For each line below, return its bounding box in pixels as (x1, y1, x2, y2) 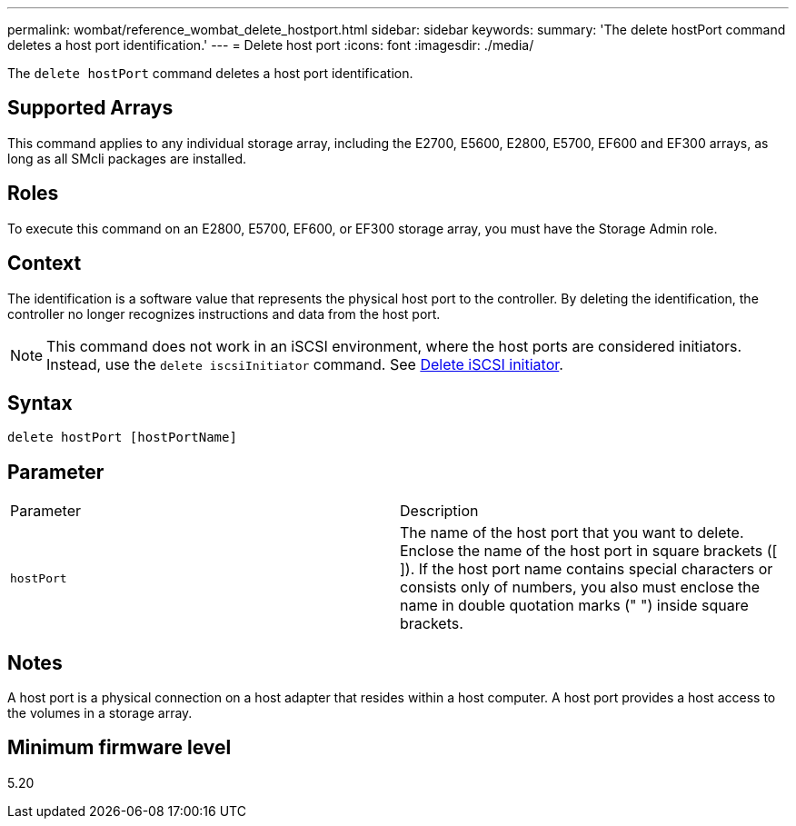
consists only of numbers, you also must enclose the (400, 578, 761, 597)
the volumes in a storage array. (7, 705, 193, 722)
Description (400, 502, 479, 521)
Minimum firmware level (7, 736, 232, 760)
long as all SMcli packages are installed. (7, 150, 246, 166)
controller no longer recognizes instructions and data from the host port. (7, 305, 441, 322)
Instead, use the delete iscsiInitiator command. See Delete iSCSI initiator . (46, 354, 563, 373)
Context (7, 252, 82, 275)
